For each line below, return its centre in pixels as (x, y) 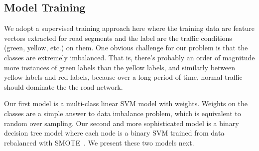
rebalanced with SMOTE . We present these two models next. (99, 142)
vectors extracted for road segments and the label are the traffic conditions (118, 38)
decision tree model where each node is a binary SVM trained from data (114, 133)
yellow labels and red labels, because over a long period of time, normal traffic (123, 77)
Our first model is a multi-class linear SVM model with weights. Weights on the (126, 103)
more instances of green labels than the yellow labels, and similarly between (120, 67)
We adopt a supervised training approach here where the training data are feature (129, 28)
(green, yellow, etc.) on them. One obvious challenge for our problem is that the (126, 48)
